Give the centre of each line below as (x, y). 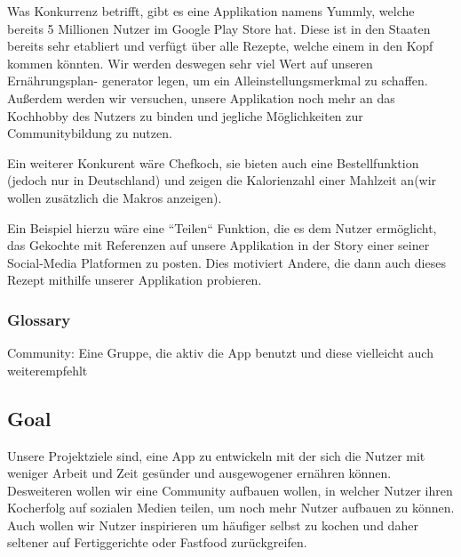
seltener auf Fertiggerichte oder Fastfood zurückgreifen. (157, 542)
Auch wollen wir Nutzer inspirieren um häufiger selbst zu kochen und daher (213, 525)
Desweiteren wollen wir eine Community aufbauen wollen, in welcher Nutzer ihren (230, 490)
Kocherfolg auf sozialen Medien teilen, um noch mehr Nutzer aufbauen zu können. (231, 508)
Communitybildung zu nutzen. (90, 133)
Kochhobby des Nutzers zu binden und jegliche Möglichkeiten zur (185, 115)
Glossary (39, 319)
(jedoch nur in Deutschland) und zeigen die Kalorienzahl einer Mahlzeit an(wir (222, 180)
